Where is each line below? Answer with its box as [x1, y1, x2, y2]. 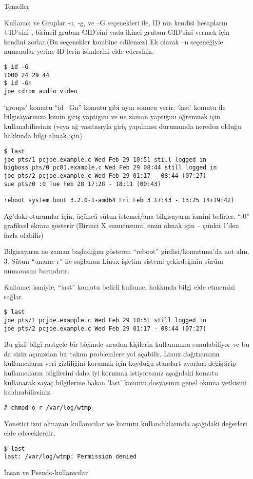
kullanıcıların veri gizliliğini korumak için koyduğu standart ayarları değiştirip [4, 358, 236, 368]
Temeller [4, 1, 30, 11]
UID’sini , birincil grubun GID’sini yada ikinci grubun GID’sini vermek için [4, 27, 230, 37]
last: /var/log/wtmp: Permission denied [4, 453, 137, 460]
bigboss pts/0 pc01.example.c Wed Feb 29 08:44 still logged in [4, 164, 217, 171]
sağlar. [4, 291, 23, 301]
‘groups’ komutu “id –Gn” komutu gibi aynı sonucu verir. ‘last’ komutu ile [4, 102, 226, 112]
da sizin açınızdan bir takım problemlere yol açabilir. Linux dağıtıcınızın [4, 348, 220, 358]
